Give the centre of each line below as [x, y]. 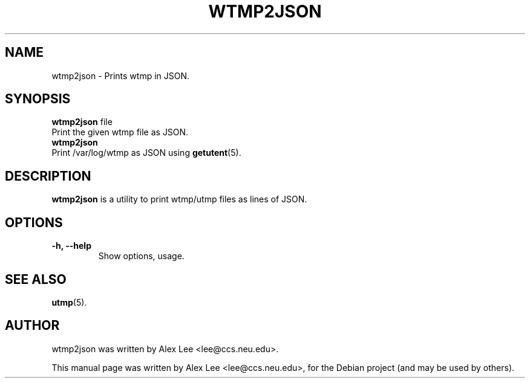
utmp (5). [69, 302]
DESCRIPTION [48, 176]
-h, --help [71, 246]
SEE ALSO [36, 279]
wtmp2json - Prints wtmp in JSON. [121, 76]
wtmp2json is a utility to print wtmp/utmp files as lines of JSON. [179, 199]
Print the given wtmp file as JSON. [120, 132]
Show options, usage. [141, 256]
